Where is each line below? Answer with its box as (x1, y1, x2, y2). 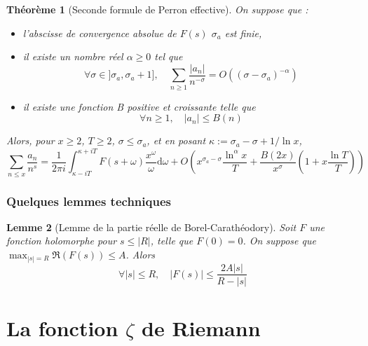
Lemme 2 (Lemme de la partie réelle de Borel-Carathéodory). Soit (6, 219, 297, 234)
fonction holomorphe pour (6, 233, 117, 248)
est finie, (224, 25, 262, 40)
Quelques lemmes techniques (6, 192, 171, 209)
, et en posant (146, 133, 206, 148)
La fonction (6, 313, 118, 342)
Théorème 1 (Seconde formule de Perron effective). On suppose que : (6, 2, 308, 16)
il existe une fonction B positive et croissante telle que (22, 99, 256, 113)
